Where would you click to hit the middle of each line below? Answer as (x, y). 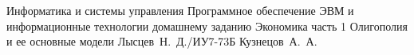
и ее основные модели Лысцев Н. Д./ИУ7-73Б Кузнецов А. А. (162, 41)
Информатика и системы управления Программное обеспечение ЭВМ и (180, 10)
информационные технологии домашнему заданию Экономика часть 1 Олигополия (207, 26)
